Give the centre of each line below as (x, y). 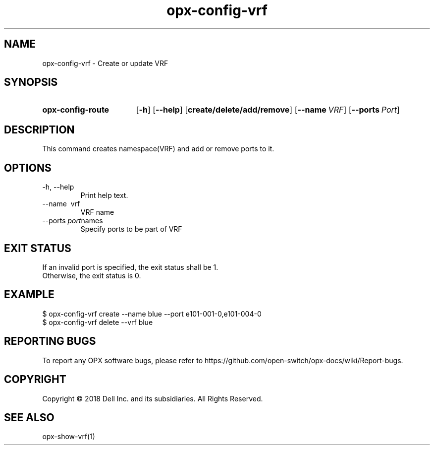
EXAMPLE (29, 295)
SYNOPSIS (31, 82)
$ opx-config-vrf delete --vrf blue (98, 322)
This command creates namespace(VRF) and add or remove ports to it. (158, 149)
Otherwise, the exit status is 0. (92, 275)
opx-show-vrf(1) (69, 437)
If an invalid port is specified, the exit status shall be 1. (130, 267)
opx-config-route (76, 110)
